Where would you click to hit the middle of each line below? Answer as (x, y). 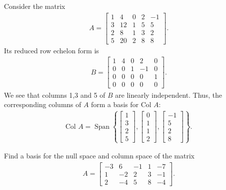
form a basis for (115, 104)
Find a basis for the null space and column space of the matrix (99, 156)
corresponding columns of (43, 104)
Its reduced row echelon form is (52, 50)
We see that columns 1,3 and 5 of (55, 95)
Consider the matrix (35, 6)
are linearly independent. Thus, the (169, 95)
